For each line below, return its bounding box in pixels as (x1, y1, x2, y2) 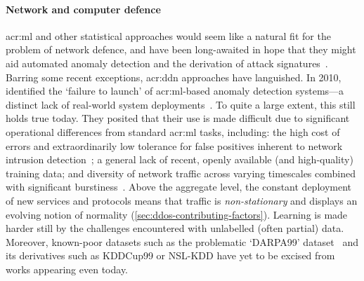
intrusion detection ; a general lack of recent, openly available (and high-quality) (6, 152, 353, 167)
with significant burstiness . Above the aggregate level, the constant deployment (6, 179, 352, 194)
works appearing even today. (6, 261, 129, 276)
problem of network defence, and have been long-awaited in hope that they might (6, 42, 356, 57)
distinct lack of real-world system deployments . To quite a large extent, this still (6, 97, 356, 111)
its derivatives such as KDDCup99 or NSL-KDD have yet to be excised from (6, 248, 335, 263)
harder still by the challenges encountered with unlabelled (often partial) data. (6, 221, 344, 235)
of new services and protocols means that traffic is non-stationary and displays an (6, 193, 358, 207)
